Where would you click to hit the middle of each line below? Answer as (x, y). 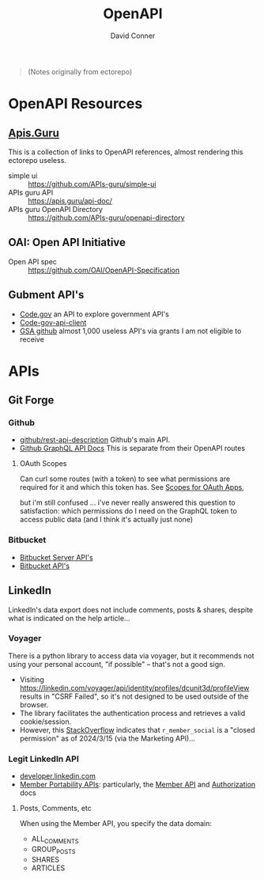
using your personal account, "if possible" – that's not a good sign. (117, 664)
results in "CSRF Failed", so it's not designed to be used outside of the (134, 696)
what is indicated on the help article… (69, 618)
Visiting (32, 679)
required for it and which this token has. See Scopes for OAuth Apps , (132, 487)
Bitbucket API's (44, 566)
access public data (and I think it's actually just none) (106, 520)
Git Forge (31, 400)
